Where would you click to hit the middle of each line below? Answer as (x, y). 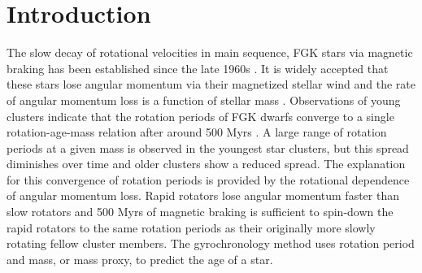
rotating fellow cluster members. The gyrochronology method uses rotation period (211, 243)
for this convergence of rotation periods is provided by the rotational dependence (208, 179)
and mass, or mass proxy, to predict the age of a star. (140, 259)
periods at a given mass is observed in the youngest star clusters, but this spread (208, 147)
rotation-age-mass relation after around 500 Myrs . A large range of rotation (197, 132)
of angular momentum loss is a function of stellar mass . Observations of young (204, 100)
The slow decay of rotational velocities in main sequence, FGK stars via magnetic (210, 52)
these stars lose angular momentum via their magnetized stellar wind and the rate (211, 84)
